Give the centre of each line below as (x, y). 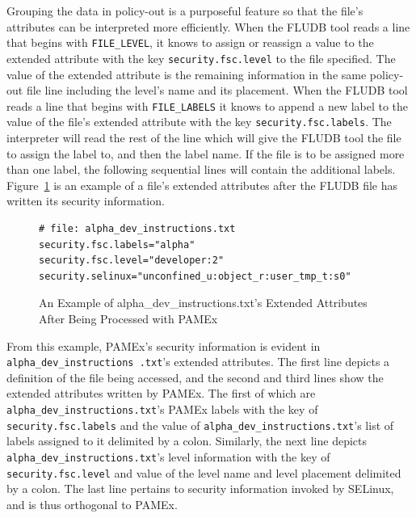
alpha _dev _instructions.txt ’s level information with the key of (168, 456)
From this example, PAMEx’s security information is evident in (164, 345)
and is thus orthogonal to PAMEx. (92, 504)
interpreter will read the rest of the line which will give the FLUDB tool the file (204, 137)
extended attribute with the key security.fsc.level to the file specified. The (201, 58)
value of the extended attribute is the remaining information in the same (187, 74)
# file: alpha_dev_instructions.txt (137, 228)
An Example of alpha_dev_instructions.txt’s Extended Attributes (203, 303)
